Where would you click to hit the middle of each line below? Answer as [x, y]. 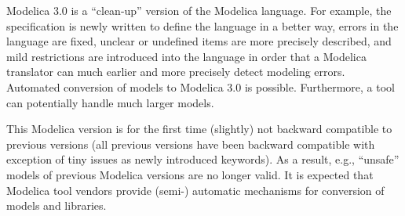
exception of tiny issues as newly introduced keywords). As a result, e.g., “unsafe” [203, 159]
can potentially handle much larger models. [110, 102]
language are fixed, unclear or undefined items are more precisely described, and [199, 41]
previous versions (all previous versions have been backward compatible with [191, 144]
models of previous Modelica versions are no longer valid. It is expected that [190, 174]
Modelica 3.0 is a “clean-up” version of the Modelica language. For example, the [199, 10]
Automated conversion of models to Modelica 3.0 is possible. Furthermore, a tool [201, 86]
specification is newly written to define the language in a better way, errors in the [202, 25]
